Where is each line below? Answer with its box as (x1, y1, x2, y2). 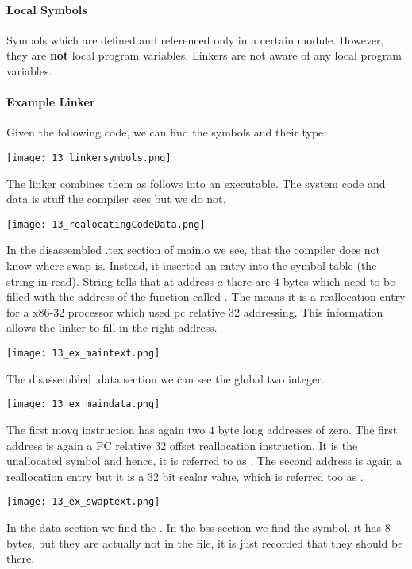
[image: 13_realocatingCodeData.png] (6, 218, 206, 230)
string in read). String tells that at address (6, 272, 214, 289)
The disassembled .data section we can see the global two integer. (6, 370, 325, 386)
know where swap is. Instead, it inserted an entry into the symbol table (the (6, 257, 377, 274)
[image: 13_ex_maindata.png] (6, 398, 160, 410)
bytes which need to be (283, 272, 395, 289)
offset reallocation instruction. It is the (169, 436, 358, 453)
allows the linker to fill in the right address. (6, 319, 218, 336)
